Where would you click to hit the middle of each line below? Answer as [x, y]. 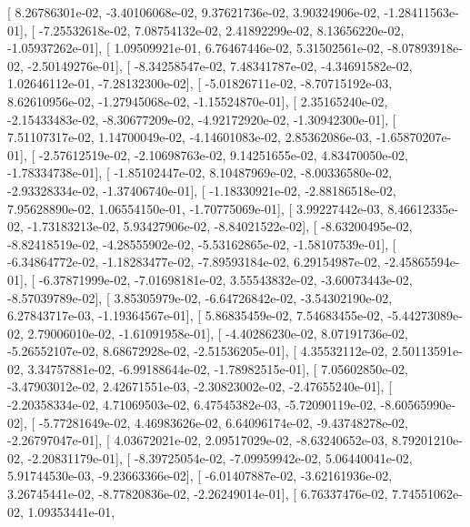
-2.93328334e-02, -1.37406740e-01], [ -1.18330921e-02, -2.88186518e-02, [202, 190]
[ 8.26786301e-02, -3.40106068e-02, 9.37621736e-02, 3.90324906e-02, [194, 12]
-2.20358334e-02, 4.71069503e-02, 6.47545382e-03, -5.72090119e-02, [192, 405]
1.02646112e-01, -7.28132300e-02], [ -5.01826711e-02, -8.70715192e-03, [200, 83]
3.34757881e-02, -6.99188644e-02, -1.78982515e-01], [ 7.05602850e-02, [218, 368]
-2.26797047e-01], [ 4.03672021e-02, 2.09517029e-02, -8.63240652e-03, [198, 440]
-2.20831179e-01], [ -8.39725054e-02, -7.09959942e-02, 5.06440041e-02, [220, 457]
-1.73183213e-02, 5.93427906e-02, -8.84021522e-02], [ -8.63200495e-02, [220, 226]
